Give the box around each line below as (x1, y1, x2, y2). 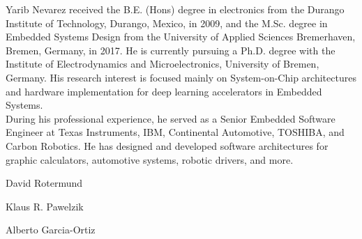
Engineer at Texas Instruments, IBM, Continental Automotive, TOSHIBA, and (6, 125, 345, 139)
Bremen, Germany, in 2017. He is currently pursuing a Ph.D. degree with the (6, 43, 335, 57)
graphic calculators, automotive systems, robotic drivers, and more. (6, 152, 294, 167)
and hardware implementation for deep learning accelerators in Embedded (6, 84, 322, 98)
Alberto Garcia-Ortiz (6, 222, 96, 237)
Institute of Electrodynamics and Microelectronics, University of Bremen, (6, 56, 319, 71)
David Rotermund (6, 176, 83, 190)
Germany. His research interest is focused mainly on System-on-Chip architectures (6, 70, 356, 84)
